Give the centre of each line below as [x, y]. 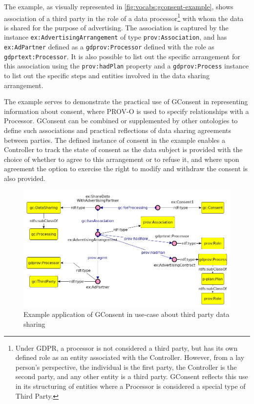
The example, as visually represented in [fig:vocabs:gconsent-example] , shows [119, 6]
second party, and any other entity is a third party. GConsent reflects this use [132, 376]
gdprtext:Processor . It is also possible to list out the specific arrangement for [122, 56]
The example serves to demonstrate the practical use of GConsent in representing [126, 101]
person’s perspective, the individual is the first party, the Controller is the [126, 367]
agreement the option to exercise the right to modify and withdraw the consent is [126, 168]
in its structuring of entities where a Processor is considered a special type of [130, 386]
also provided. [25, 178]
